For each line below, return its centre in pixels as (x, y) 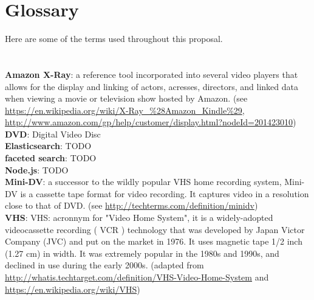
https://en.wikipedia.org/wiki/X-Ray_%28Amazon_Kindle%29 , (125, 110)
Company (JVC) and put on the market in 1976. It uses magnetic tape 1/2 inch (154, 241)
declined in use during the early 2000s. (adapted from (104, 265)
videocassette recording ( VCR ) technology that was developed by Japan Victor (155, 229)
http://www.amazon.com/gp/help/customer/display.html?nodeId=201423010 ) (151, 122)
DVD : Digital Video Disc (53, 134)
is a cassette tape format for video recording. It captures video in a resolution (165, 193)
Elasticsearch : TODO (48, 146)
